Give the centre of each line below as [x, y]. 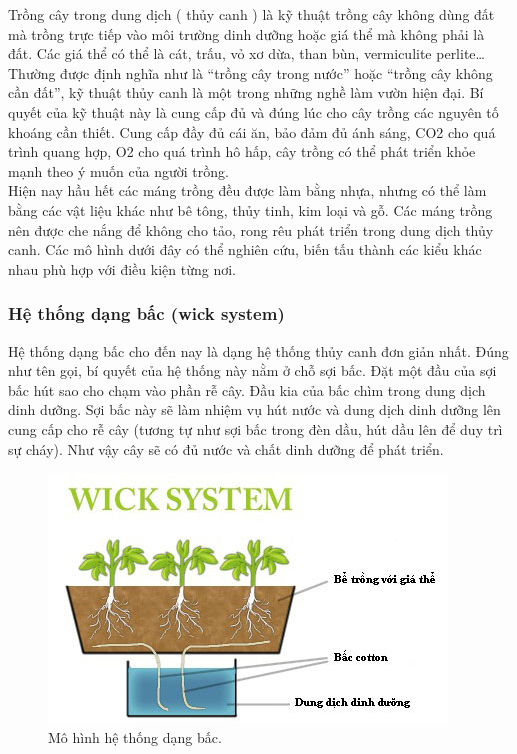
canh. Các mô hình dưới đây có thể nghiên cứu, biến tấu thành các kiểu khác [245, 249]
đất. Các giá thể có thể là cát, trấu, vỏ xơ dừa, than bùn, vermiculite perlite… [246, 53]
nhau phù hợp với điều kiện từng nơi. [122, 268]
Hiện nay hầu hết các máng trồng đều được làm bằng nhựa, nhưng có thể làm [247, 190]
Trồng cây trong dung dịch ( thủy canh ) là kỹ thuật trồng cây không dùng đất [251, 14]
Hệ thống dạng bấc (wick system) [146, 313]
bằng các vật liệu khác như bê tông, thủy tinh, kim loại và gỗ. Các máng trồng [250, 209]
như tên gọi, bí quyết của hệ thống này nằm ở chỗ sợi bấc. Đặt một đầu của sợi [252, 370]
